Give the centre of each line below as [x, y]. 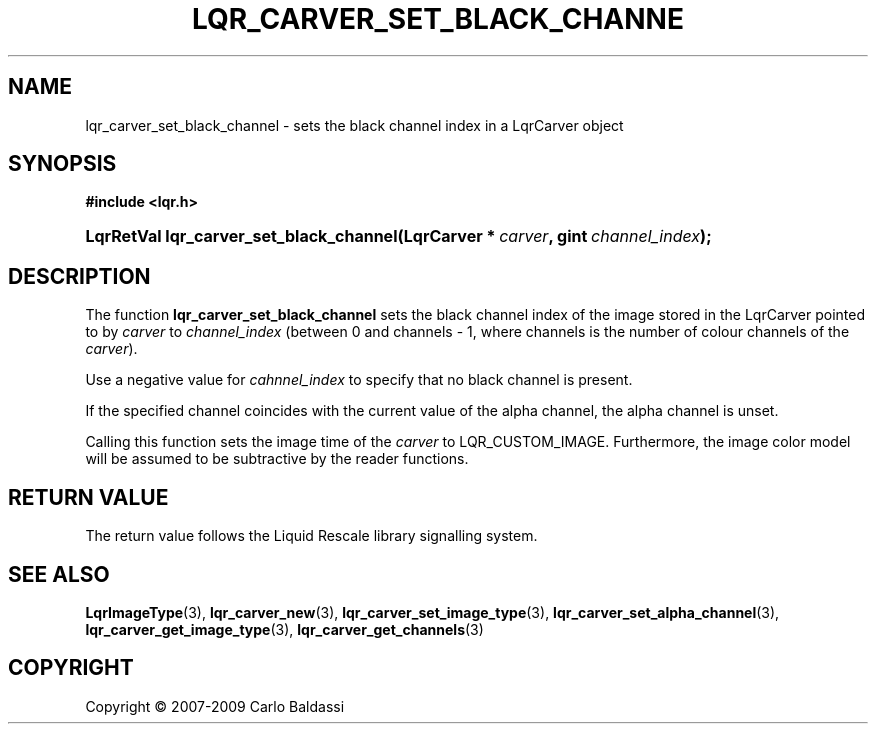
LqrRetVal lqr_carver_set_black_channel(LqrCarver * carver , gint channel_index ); [398, 236]
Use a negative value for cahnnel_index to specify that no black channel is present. [359, 380]
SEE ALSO [59, 574]
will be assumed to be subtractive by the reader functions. [277, 459]
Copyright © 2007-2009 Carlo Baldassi [215, 706]
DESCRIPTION [79, 276]
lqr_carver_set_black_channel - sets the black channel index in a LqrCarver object [354, 125]
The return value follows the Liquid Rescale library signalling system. [311, 536]
